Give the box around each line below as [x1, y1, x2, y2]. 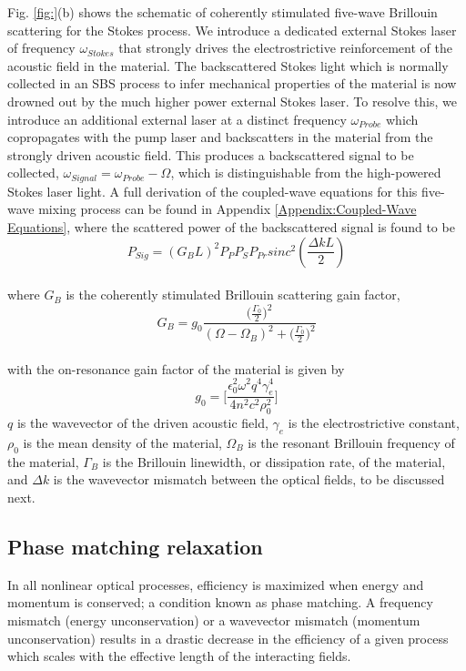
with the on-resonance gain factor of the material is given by [7, 359, 345, 378]
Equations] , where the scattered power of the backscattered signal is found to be [7, 217, 455, 236]
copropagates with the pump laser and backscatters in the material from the [7, 127, 433, 147]
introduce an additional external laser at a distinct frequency [7, 109, 347, 128]
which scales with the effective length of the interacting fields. [7, 646, 351, 666]
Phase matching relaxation [7, 532, 263, 560]
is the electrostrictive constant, [288, 413, 460, 432]
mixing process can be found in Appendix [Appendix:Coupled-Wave [38, 199, 417, 219]
